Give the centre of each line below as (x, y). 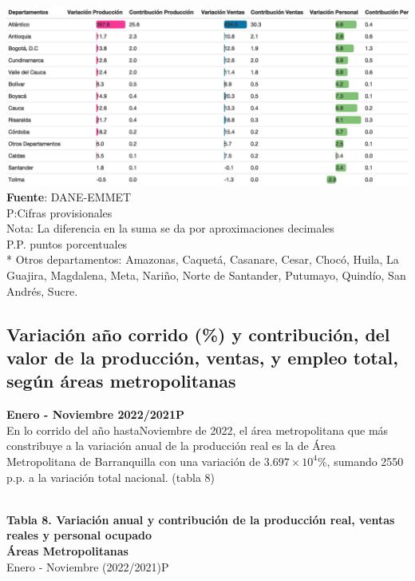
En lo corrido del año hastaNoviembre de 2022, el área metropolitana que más (198, 430)
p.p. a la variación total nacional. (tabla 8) (111, 477)
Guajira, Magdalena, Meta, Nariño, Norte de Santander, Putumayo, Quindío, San (206, 275)
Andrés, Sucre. (42, 290)
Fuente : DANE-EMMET (69, 197)
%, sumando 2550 (360, 461)
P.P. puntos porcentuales (67, 243)
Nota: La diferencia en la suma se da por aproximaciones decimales (170, 228)
